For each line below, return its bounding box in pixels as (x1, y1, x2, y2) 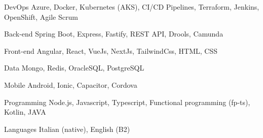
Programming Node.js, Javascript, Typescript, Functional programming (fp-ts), (4, 96, 250, 107)
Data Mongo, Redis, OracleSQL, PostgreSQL (4, 62, 144, 73)
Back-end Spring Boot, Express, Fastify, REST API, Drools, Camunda (4, 28, 223, 39)
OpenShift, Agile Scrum (4, 11, 78, 22)
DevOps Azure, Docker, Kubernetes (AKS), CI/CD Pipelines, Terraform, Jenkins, (4, 2, 259, 12)
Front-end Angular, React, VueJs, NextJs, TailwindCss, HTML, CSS (4, 45, 218, 56)
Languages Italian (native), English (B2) (4, 123, 130, 134)
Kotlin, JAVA (4, 107, 46, 117)
